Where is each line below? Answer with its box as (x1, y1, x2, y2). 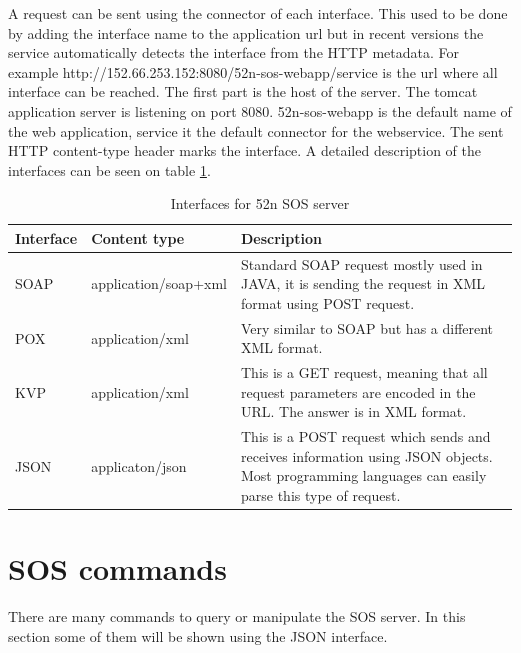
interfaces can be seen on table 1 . (8, 159, 211, 180)
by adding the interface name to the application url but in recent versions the (8, 22, 484, 43)
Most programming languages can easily (240, 465, 487, 486)
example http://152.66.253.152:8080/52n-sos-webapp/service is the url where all (8, 61, 498, 82)
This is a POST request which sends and (240, 426, 491, 447)
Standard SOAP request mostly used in (240, 253, 483, 274)
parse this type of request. (240, 485, 401, 506)
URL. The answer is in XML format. (240, 401, 467, 422)
